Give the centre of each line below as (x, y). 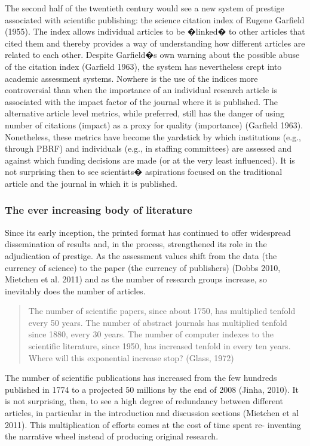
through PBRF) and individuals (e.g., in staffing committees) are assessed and (148, 148)
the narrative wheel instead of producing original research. (112, 436)
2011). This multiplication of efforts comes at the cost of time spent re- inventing (153, 424)
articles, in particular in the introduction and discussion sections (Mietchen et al (152, 413)
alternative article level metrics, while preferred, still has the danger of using (145, 113)
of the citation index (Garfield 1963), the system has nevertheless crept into (143, 66)
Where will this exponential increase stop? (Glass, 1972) (131, 357)
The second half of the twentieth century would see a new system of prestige (145, 8)
